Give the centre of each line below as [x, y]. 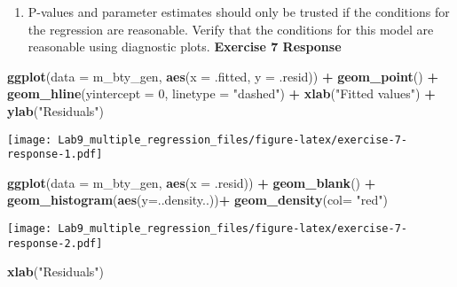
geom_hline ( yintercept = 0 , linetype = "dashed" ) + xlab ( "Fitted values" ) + [221, 93]
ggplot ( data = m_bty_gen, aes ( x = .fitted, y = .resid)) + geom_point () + [223, 76]
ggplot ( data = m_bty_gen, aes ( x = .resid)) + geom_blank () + [192, 182]
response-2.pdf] [55, 243]
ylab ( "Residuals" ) [56, 110]
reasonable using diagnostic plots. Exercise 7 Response [185, 47]
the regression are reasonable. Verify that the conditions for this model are [231, 29]
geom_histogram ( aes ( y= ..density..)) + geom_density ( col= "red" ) [197, 200]
